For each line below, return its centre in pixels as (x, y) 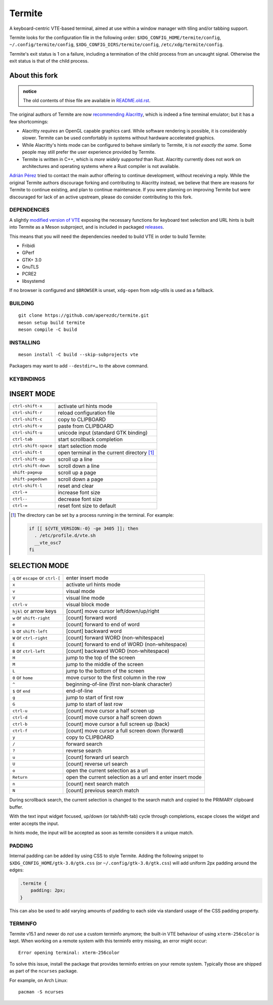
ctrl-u (20, 711)
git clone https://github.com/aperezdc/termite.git (84, 316)
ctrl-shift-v (27, 426)
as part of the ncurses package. (44, 971)
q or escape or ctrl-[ (36, 578)
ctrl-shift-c (27, 419)
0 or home (22, 678)
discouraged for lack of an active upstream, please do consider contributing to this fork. (101, 197)
